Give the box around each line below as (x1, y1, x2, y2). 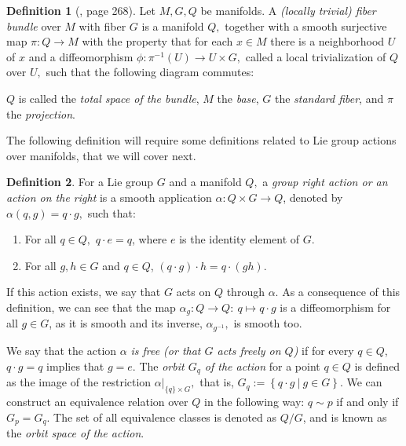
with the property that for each (82, 33, 233, 49)
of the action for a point (204, 357, 320, 374)
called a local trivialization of (245, 48, 386, 64)
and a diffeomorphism (28, 48, 134, 64)
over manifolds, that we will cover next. (6, 147, 196, 163)
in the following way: (203, 393, 305, 409)
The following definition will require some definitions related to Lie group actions (6, 132, 397, 148)
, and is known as (302, 408, 387, 425)
